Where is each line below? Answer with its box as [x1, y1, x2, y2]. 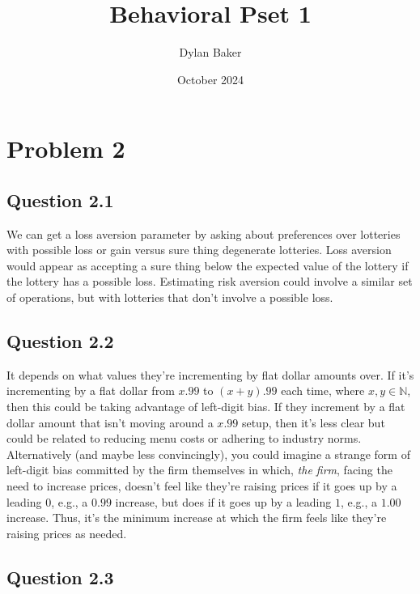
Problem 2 [6, 132, 125, 165]
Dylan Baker [179, 44, 242, 61]
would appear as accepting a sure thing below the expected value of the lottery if [6, 257, 409, 274]
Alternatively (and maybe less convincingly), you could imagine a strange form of [6, 445, 410, 462]
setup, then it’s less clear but [241, 414, 385, 431]
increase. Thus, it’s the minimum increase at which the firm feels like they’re [6, 509, 387, 526]
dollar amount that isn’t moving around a [6, 414, 214, 431]
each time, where [281, 382, 365, 399]
